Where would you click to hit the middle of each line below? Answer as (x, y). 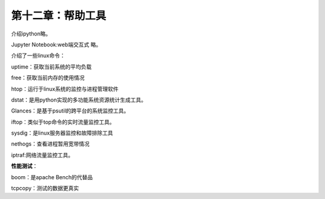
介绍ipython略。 (31, 34)
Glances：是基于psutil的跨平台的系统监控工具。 (70, 111)
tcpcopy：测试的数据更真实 (45, 188)
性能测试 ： (24, 166)
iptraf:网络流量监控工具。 (42, 155)
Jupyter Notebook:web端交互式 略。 (56, 44)
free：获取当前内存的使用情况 (48, 78)
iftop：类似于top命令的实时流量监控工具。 (63, 122)
